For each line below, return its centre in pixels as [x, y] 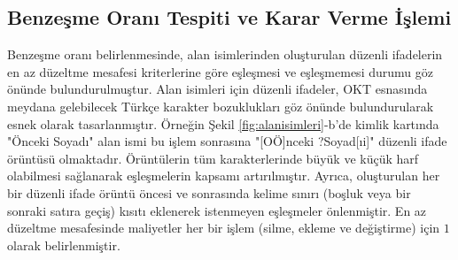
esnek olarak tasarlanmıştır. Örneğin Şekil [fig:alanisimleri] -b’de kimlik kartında [223, 123]
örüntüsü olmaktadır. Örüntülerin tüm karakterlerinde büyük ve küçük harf [213, 158]
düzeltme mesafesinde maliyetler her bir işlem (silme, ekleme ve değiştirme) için [224, 228]
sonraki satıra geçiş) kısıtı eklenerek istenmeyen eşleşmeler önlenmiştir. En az [217, 210]
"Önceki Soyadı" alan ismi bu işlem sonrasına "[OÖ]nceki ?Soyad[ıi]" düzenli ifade [227, 141]
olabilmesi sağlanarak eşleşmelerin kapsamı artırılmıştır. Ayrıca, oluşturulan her [224, 176]
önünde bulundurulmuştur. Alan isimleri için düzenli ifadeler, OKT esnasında [217, 89]
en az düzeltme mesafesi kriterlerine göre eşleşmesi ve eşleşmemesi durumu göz [220, 71]
